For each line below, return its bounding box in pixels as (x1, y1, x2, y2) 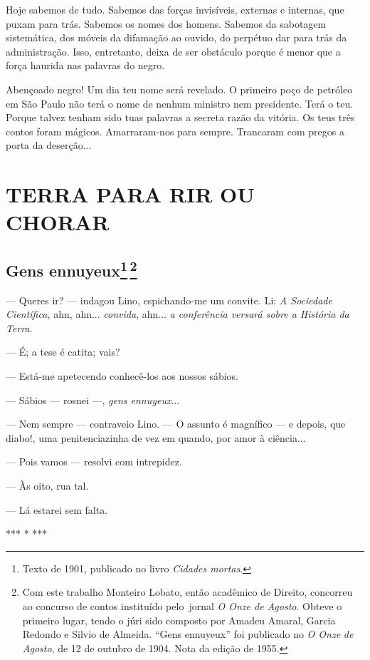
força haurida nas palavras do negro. (6, 58, 165, 73)
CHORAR (6, 207, 110, 237)
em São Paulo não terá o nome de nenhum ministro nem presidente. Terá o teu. (6, 96, 354, 110)
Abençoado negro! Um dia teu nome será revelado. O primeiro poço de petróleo (6, 81, 353, 96)
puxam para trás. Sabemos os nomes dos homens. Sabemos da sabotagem (6, 16, 327, 31)
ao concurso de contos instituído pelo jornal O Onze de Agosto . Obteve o (22, 599, 342, 614)
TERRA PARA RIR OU (6, 180, 255, 209)
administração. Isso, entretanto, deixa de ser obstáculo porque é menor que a (6, 43, 341, 58)
